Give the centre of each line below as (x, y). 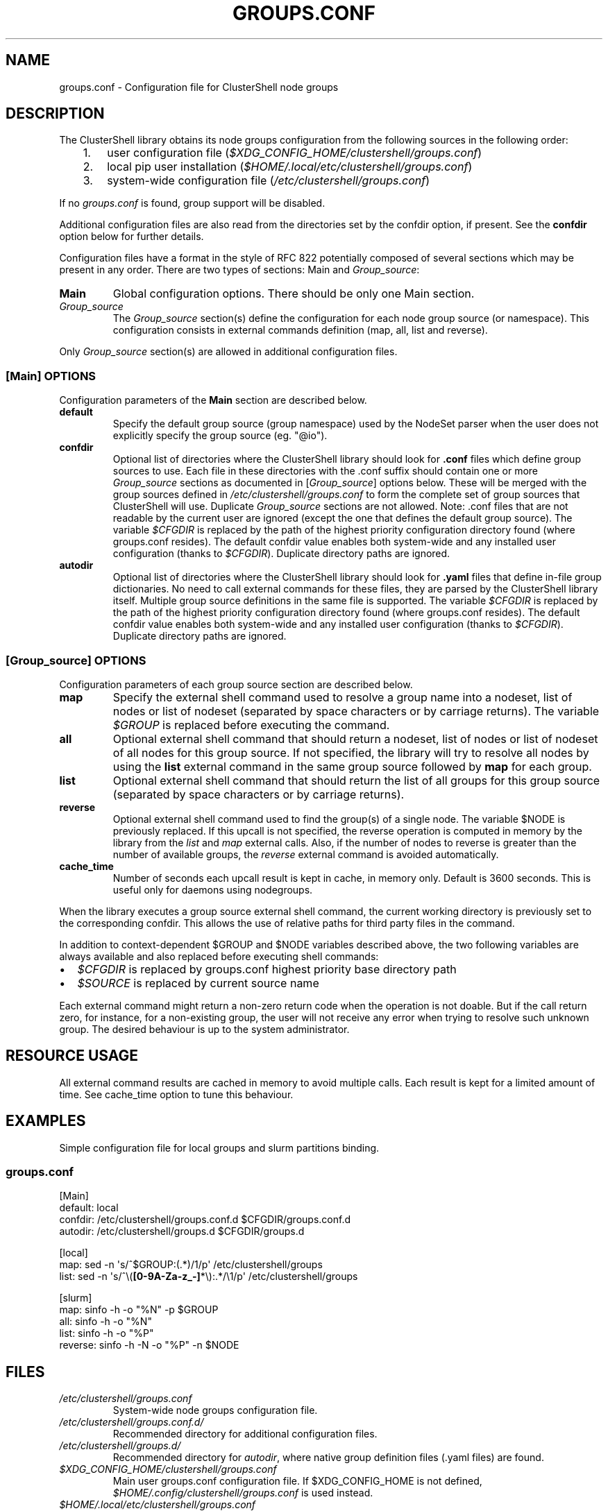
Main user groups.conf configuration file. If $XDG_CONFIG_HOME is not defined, (297, 1481)
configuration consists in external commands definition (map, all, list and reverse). (300, 330)
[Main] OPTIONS (51, 376)
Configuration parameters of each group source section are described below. (236, 684)
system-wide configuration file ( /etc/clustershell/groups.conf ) (269, 181)
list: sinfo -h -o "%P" (107, 1333)
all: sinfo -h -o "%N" (105, 1322)
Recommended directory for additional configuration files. (245, 1434)
